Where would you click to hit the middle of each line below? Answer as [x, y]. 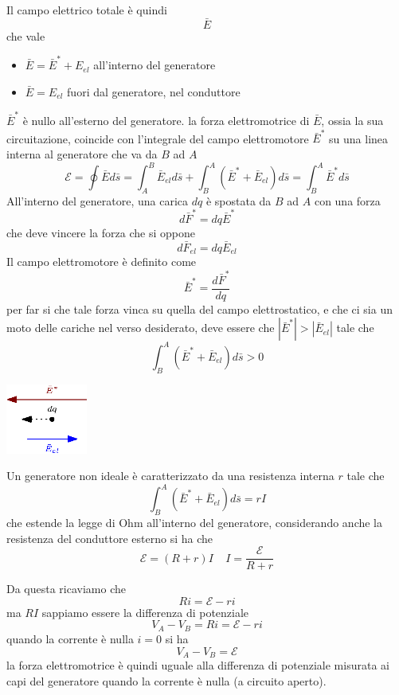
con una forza [347, 200]
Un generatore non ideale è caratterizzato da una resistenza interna [170, 476]
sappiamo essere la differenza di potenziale [145, 612]
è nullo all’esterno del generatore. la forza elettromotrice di [166, 121]
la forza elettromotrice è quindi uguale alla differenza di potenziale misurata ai [198, 664]
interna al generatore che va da [82, 153]
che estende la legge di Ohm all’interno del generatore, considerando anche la [195, 523]
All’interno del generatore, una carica [98, 200]
